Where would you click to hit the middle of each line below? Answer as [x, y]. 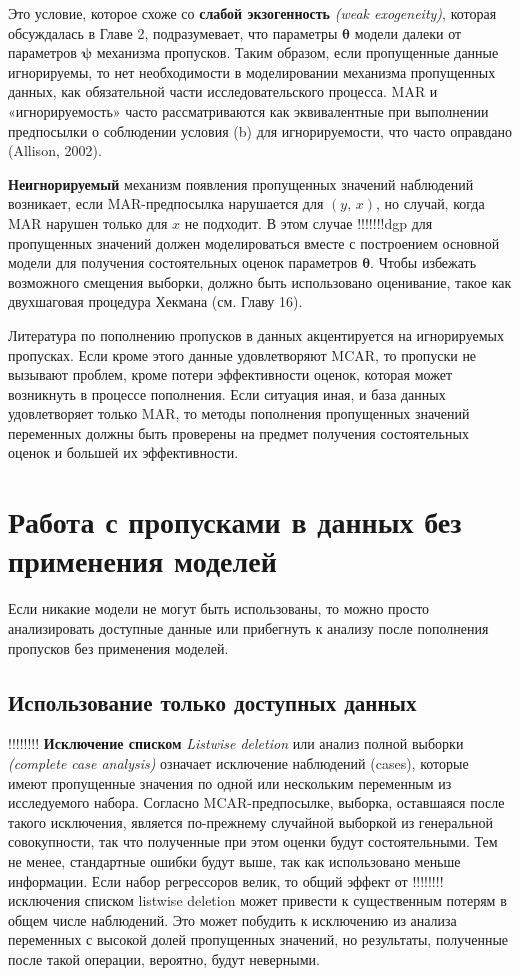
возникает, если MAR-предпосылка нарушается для [166, 203]
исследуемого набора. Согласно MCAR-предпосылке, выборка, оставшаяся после [256, 802]
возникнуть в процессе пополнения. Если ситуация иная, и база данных [227, 393]
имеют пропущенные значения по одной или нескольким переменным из [230, 782]
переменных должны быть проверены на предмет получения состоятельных [238, 432]
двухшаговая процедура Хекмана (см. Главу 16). [155, 301]
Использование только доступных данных [212, 701]
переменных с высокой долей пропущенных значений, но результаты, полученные [258, 939]
